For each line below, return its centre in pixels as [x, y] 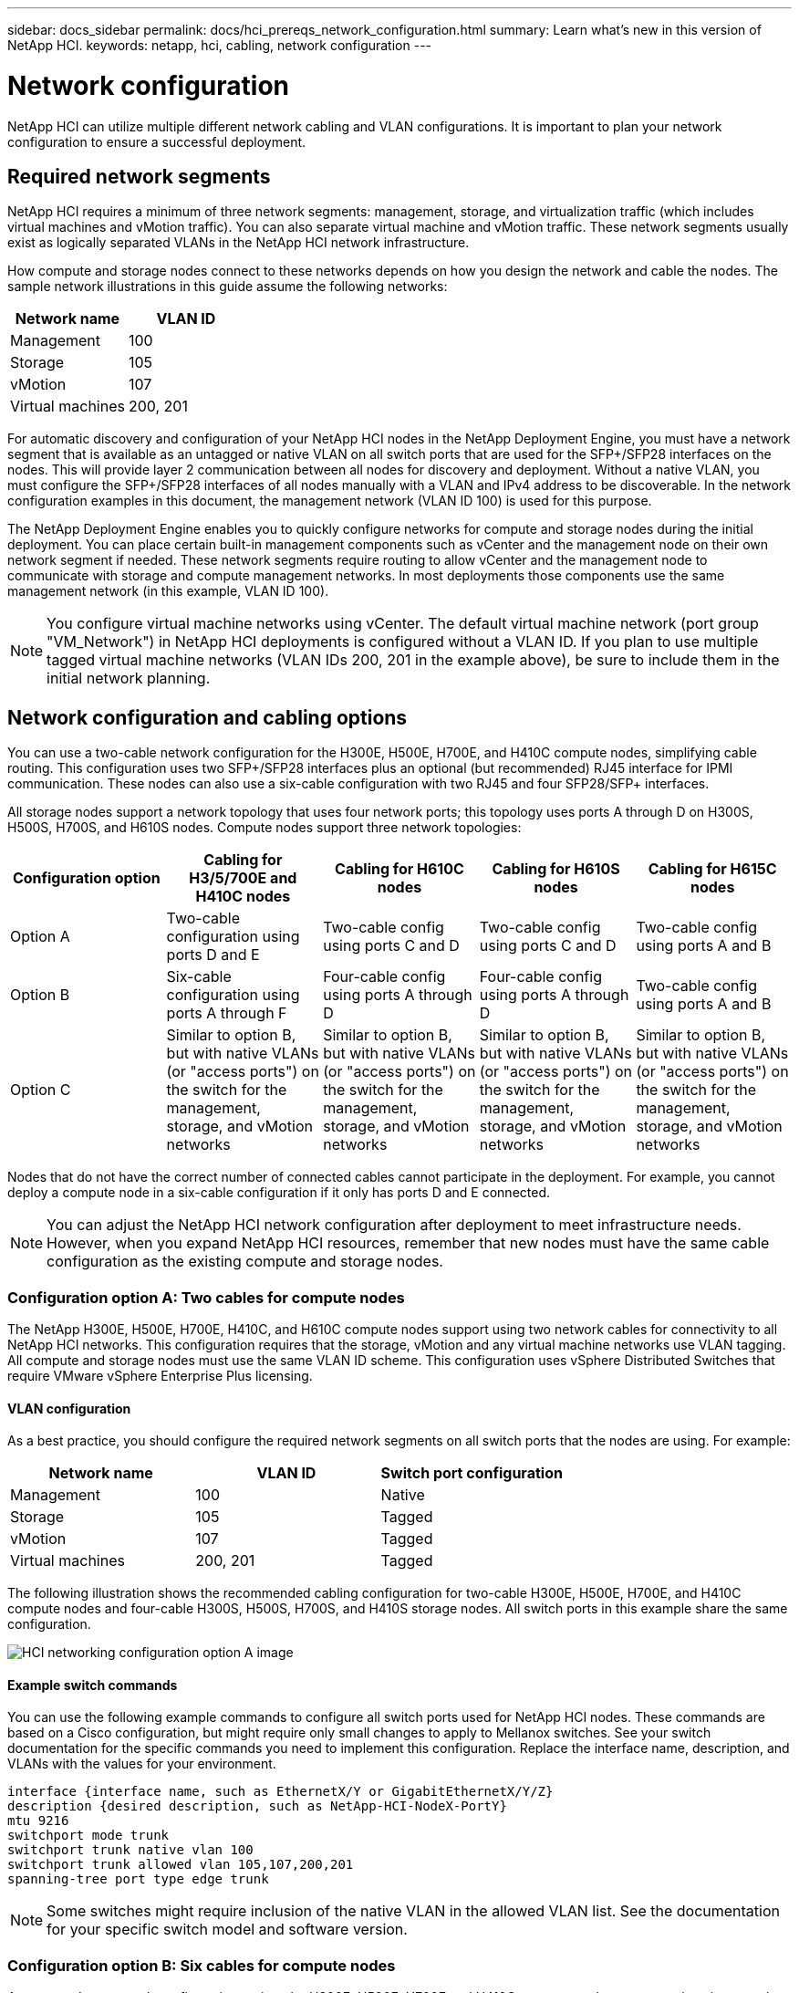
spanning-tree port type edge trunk [138, 1879]
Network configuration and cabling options [208, 717]
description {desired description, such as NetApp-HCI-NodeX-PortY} [257, 1806]
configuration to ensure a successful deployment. [157, 141]
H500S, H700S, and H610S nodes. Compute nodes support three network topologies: [265, 828]
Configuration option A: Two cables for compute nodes [206, 1297]
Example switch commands [93, 1685]
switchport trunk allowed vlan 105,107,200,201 [181, 1865]
